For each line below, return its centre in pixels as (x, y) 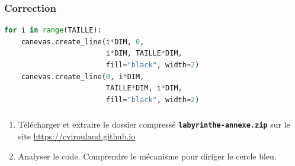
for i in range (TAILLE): (53, 30)
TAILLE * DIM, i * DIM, (144, 88)
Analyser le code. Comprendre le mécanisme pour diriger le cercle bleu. (147, 156)
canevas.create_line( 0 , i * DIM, (83, 77)
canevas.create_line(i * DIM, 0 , (83, 42)
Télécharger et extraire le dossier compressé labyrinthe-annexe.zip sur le (154, 124)
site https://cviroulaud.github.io (77, 136)
